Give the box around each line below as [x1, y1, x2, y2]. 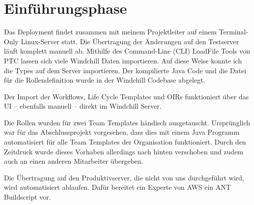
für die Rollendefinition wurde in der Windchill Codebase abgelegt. [4, 75, 205, 85]
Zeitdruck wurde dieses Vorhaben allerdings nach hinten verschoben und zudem [4, 146, 244, 156]
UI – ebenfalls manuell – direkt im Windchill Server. [4, 101, 162, 111]
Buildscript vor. [4, 192, 51, 202]
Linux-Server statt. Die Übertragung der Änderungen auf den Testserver [21, 36, 239, 46]
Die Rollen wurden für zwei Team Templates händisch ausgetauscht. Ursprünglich [4, 117, 251, 127]
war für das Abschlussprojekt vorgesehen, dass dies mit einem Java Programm [4, 127, 240, 137]
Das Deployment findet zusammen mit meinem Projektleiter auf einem [4, 27, 217, 37]
